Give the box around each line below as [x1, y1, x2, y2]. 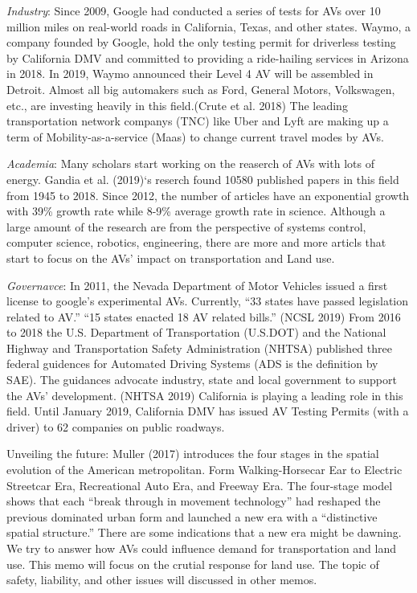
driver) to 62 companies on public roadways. [6, 418, 225, 435]
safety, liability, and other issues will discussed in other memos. [6, 571, 317, 588]
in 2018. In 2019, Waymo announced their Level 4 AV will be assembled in [6, 65, 374, 82]
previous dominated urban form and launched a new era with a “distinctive [6, 508, 378, 525]
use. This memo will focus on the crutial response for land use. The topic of [6, 555, 379, 572]
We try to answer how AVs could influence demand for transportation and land [6, 540, 397, 556]
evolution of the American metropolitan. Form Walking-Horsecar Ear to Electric [6, 461, 403, 478]
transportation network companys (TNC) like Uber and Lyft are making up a [6, 112, 389, 129]
